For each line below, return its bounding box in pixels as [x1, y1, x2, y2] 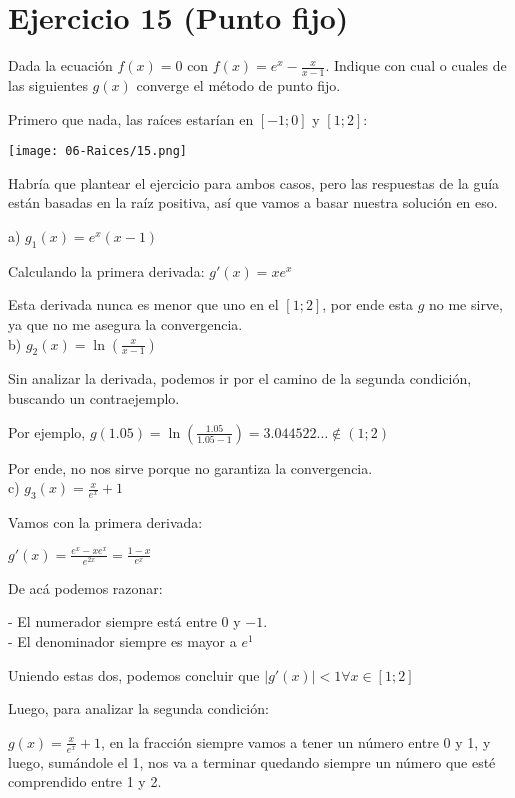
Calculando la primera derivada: [8, 260, 205, 281]
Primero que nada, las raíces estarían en [8, 108, 254, 129]
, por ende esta [322, 294, 413, 315]
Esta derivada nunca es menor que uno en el [8, 294, 279, 315]
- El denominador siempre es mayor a [8, 630, 237, 651]
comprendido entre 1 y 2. [8, 771, 162, 792]
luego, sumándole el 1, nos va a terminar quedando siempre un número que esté [8, 751, 496, 772]
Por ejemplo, [8, 421, 86, 442]
